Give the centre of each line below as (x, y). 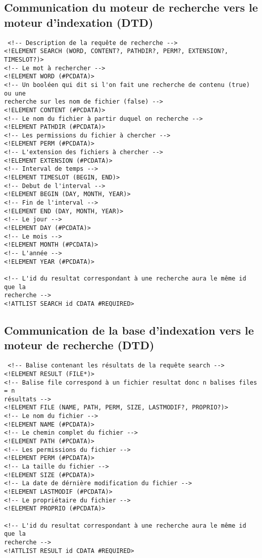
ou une (15, 93)
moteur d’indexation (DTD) (79, 22)
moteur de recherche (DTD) (79, 345)
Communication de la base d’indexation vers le (129, 330)
